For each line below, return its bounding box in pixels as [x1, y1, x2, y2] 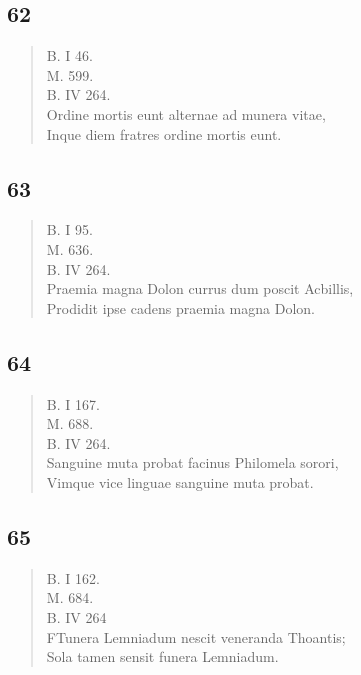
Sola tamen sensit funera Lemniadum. [46, 646, 279, 667]
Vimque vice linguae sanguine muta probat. [46, 471, 314, 492]
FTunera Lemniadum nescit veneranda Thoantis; [46, 626, 346, 647]
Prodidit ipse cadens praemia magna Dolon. [46, 297, 315, 318]
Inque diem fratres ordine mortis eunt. [46, 123, 282, 144]
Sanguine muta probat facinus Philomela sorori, [46, 452, 339, 473]
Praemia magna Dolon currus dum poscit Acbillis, [46, 278, 354, 299]
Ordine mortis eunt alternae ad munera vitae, [46, 103, 326, 124]
